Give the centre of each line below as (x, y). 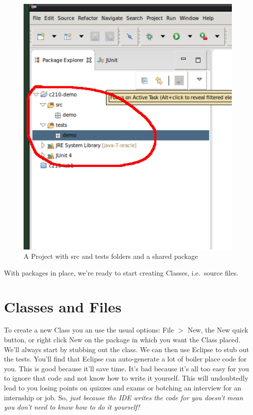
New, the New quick (218, 330)
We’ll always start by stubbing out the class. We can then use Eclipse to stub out (126, 349)
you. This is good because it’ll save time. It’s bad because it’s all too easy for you (126, 368)
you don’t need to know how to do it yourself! (72, 407)
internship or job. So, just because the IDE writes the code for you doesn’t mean (124, 397)
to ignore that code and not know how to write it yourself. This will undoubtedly (126, 378)
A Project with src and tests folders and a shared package (111, 256)
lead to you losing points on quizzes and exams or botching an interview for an (123, 388)
